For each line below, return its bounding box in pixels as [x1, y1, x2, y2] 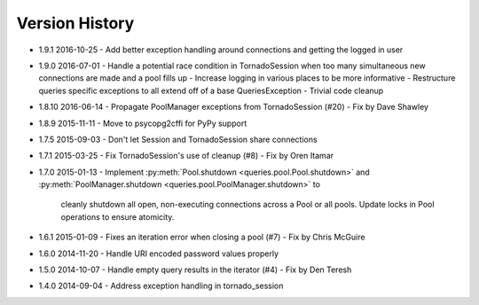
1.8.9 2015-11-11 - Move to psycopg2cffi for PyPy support [38, 118, 247, 129]
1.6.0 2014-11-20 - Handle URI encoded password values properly [38, 248, 279, 259]
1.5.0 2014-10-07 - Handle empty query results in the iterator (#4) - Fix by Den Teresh [38, 264, 352, 275]
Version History [16, 13, 135, 33]
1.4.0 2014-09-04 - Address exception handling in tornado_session [38, 280, 284, 292]
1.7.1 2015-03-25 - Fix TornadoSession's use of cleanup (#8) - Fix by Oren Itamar [38, 151, 334, 161]
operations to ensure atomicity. [60, 211, 175, 222]
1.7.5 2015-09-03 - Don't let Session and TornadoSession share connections [38, 134, 318, 145]
